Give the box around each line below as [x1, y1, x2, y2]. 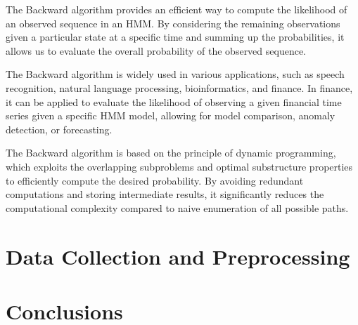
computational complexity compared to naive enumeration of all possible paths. [6, 200, 349, 215]
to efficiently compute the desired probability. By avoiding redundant [6, 173, 304, 187]
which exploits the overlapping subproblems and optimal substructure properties [6, 159, 353, 173]
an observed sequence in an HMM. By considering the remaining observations [6, 15, 340, 30]
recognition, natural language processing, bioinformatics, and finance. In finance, [6, 80, 353, 95]
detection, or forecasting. [6, 121, 113, 136]
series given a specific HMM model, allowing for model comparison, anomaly [6, 108, 335, 123]
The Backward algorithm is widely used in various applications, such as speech [6, 67, 345, 81]
